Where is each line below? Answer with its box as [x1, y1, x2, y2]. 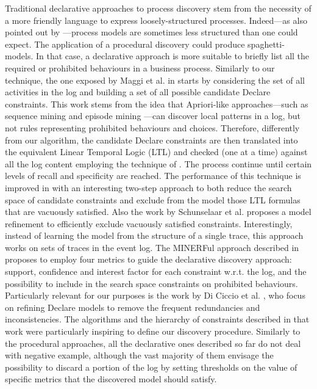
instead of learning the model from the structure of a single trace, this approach [5, 229, 304, 242]
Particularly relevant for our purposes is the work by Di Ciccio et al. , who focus [5, 289, 305, 302]
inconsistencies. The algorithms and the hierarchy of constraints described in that [5, 313, 310, 325]
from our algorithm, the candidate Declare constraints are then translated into [5, 133, 298, 146]
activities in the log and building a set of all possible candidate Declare [5, 85, 271, 98]
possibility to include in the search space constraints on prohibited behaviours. [5, 277, 298, 289]
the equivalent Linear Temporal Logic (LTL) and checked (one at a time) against [5, 145, 308, 158]
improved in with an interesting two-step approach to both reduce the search [5, 181, 292, 194]
